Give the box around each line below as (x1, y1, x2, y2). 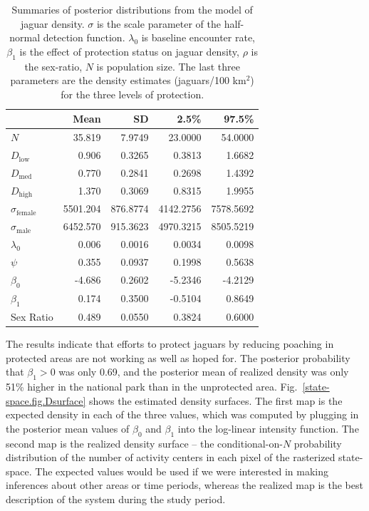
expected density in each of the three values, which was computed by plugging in (6, 407, 359, 422)
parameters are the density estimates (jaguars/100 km (10, 73, 246, 88)
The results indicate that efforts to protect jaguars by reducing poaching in (6, 336, 334, 351)
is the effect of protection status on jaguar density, (19, 43, 239, 58)
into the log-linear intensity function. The (177, 420, 359, 435)
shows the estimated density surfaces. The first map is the (89, 393, 343, 408)
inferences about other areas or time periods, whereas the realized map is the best (6, 478, 363, 492)
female (16, 209, 36, 217)
